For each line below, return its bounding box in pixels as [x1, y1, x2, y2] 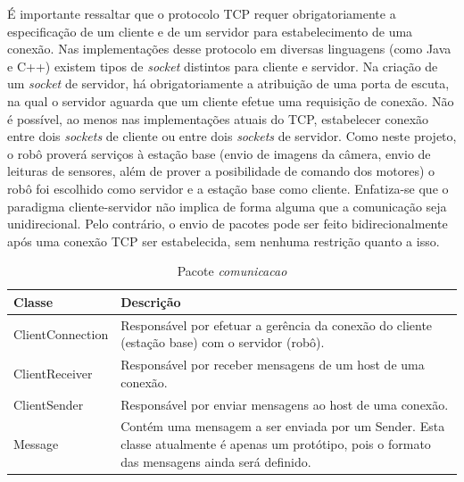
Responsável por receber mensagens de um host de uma [120, 355, 425, 374]
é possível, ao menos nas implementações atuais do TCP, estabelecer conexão [7, 109, 429, 128]
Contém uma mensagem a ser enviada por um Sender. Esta [120, 417, 445, 436]
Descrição [120, 292, 181, 311]
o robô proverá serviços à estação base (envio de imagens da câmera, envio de [7, 144, 431, 162]
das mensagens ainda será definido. [120, 452, 311, 470]
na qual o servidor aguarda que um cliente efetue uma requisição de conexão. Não [7, 91, 454, 110]
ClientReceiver [13, 363, 93, 382]
